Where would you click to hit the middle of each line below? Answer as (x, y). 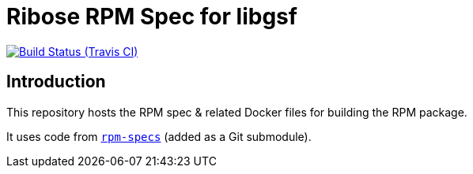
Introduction (56, 82)
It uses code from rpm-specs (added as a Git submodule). (159, 136)
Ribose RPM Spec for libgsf (152, 17)
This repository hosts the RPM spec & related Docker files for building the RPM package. (237, 112)
